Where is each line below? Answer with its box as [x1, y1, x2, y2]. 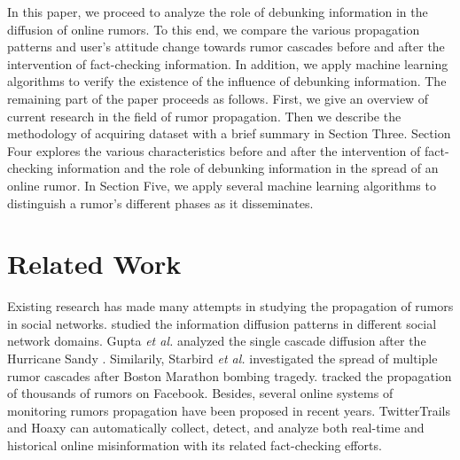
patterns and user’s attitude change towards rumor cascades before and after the [7, 37, 445, 56]
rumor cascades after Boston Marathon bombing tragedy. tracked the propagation [7, 366, 452, 385]
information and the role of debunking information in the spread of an [57, 159, 439, 177]
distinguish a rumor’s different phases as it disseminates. [7, 193, 314, 212]
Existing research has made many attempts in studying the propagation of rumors [7, 297, 454, 316]
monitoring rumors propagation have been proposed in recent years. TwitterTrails [7, 401, 451, 419]
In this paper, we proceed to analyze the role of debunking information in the [7, 3, 428, 20]
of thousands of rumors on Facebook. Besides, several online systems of [7, 384, 394, 402]
